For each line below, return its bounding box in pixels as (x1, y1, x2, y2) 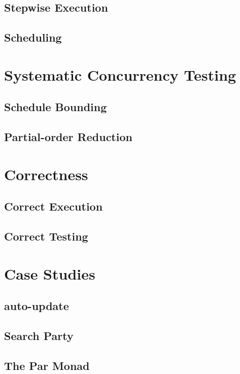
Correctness (4, 163, 88, 184)
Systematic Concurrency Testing (4, 64, 236, 85)
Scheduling (4, 29, 62, 45)
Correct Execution (4, 198, 103, 214)
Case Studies (4, 263, 95, 284)
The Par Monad (4, 357, 90, 373)
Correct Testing (4, 228, 88, 244)
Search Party (4, 327, 74, 343)
